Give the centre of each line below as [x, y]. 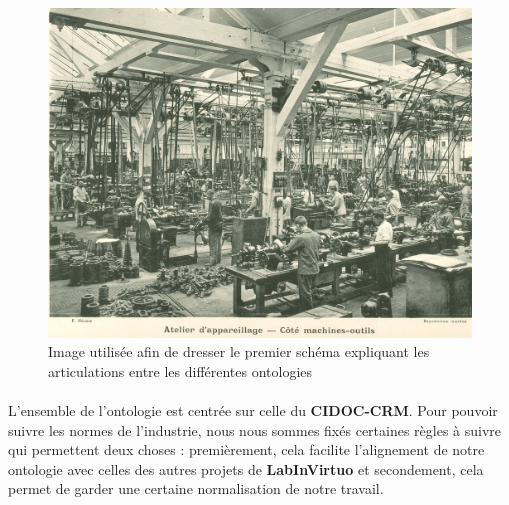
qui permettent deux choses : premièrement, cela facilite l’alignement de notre [246, 449]
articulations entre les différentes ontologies [180, 370]
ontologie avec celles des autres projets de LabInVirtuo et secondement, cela [246, 468]
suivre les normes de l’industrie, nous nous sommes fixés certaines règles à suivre [255, 429]
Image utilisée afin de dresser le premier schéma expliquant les [239, 351]
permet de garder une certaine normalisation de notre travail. [196, 488]
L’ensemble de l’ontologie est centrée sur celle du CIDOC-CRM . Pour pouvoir [253, 409]
